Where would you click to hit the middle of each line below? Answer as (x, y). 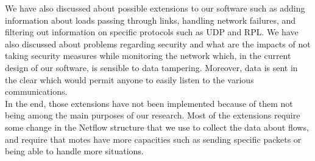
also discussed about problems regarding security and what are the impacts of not (158, 43)
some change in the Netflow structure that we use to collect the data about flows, (157, 127)
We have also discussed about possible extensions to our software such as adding (155, 8)
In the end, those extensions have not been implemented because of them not (149, 103)
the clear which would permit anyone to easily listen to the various (129, 79)
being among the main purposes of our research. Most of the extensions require (153, 115)
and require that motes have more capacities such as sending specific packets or (153, 139)
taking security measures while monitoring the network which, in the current (148, 56)
